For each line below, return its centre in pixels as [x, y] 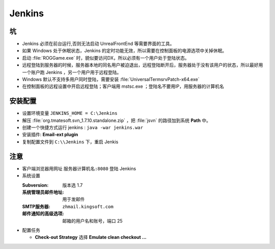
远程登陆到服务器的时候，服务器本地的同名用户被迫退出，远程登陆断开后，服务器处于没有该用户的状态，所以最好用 [143, 65]
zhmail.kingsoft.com [88, 206]
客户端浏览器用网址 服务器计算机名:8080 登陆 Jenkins [79, 168]
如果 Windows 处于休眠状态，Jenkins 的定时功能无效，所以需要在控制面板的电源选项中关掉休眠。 [124, 51]
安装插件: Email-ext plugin [50, 135]
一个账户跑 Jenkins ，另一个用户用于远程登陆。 [72, 72]
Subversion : [35, 185]
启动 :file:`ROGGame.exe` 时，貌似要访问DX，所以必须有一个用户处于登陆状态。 [106, 58]
